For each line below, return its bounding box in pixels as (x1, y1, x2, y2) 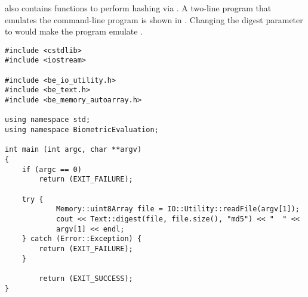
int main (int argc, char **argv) (5, 145, 142, 154)
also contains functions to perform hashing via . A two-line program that (5, 2, 272, 14)
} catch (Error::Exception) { (21, 235, 142, 243)
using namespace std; (5, 115, 91, 124)
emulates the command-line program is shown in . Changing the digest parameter (5, 13, 303, 26)
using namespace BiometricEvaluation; (5, 126, 159, 135)
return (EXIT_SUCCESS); (39, 274, 133, 283)
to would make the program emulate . (5, 25, 143, 37)
